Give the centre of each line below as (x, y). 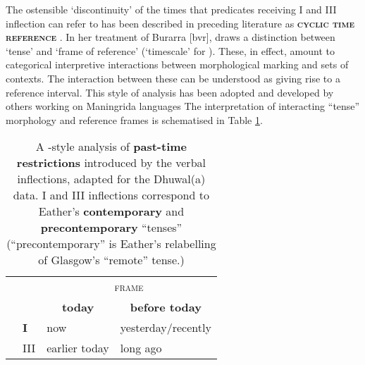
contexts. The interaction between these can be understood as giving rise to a (173, 78)
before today (166, 307)
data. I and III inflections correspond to (111, 195)
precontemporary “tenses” (111, 228)
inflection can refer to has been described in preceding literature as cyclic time (180, 23)
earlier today (78, 348)
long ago (141, 348)
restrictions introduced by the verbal (111, 163)
